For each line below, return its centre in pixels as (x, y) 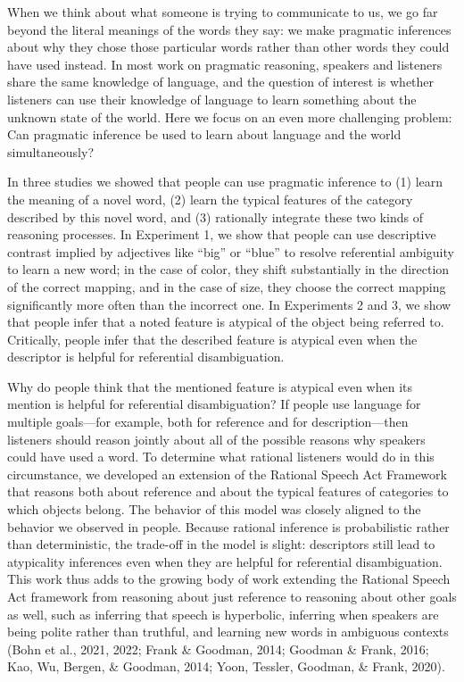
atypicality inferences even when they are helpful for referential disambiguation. (225, 561)
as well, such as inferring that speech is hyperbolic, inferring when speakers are (223, 614)
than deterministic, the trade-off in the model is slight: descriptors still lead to (221, 544)
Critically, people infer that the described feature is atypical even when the (212, 339)
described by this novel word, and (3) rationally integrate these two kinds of (215, 216)
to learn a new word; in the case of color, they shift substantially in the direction (228, 269)
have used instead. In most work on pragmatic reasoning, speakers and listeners (225, 64)
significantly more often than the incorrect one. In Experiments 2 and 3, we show (229, 304)
